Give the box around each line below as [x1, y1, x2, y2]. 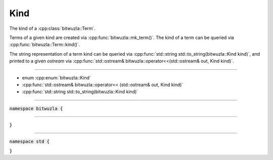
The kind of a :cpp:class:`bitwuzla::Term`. [9, 25, 96, 31]
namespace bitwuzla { [9, 105, 63, 111]
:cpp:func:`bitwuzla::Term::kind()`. [9, 42, 80, 48]
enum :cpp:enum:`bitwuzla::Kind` [22, 74, 91, 81]
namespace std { [9, 139, 50, 144]
